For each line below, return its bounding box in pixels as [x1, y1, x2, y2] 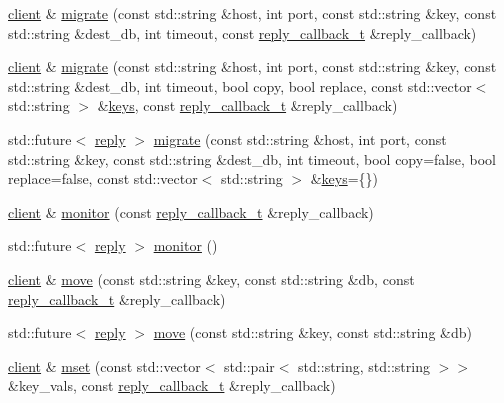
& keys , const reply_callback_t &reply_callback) [97, 95, 398, 116]
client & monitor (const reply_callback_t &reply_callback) [8, 201, 374, 222]
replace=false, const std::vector [8, 168, 198, 189]
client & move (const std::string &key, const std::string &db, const [8, 268, 415, 289]
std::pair [224, 355, 275, 376]
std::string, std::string [298, 355, 430, 376]
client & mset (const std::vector [8, 355, 201, 376]
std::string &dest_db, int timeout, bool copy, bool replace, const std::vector [8, 75, 472, 96]
